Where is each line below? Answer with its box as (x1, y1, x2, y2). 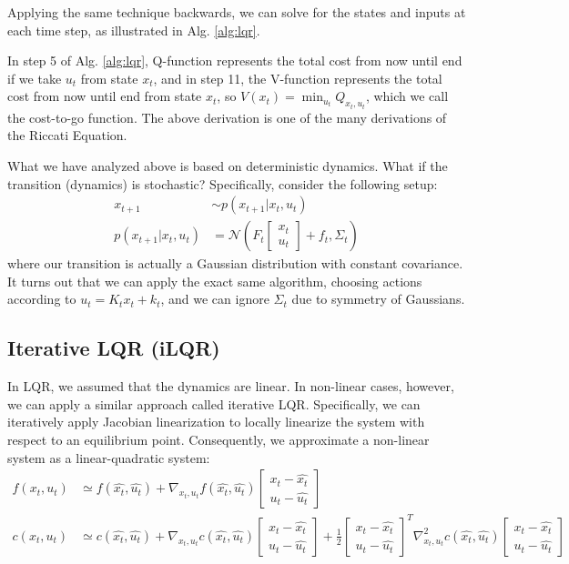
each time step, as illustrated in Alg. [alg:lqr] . (7, 20, 260, 39)
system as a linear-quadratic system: (7, 448, 210, 467)
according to (7, 289, 76, 308)
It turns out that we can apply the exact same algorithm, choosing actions (7, 271, 422, 290)
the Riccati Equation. (7, 126, 127, 145)
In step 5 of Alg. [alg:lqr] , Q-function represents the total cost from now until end (7, 51, 462, 70)
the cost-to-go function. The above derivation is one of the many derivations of (7, 107, 447, 126)
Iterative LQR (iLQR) (7, 334, 220, 362)
